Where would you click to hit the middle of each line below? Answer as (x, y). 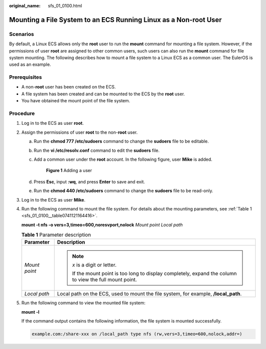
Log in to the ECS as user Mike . (53, 200)
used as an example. (30, 64)
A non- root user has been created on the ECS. (68, 87)
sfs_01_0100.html (65, 6)
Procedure (22, 114)
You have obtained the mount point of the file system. (76, 101)
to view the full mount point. (105, 280)
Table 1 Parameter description (56, 235)
